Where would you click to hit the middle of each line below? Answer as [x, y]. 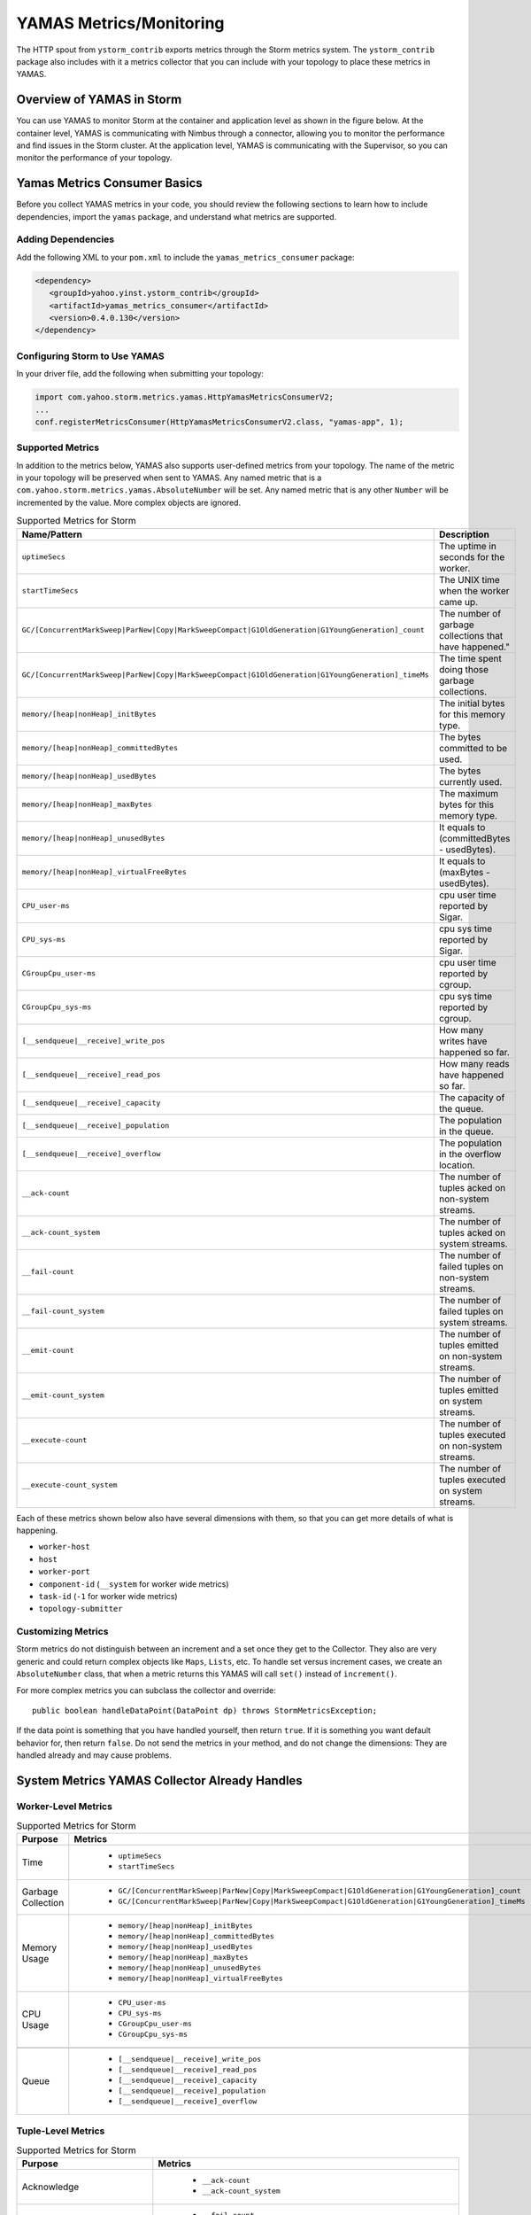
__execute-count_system [69, 1485]
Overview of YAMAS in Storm [99, 100]
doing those [464, 669]
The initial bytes [472, 703]
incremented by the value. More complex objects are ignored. [129, 502]
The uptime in [468, 546]
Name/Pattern [52, 534]
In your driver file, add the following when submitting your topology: [140, 374]
